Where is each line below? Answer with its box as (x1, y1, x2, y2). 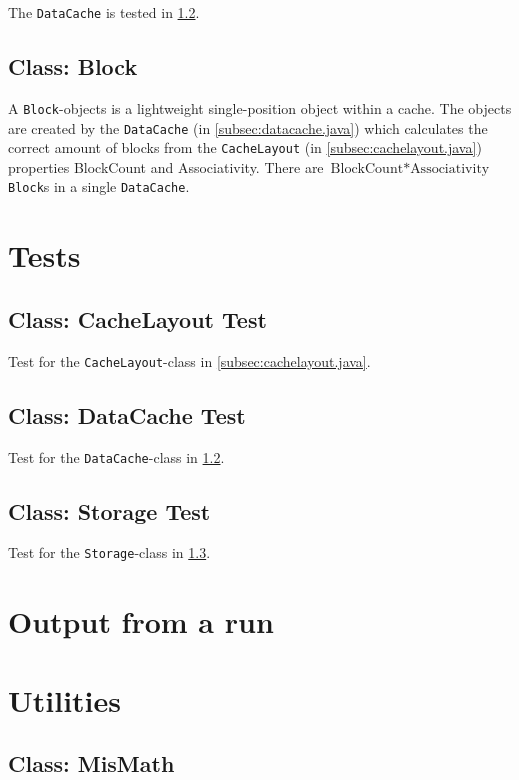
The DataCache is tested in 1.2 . (8, 2, 200, 22)
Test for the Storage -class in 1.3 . (8, 542, 211, 563)
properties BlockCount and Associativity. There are (8, 156, 324, 177)
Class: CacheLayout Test (8, 303, 267, 334)
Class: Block (8, 51, 138, 82)
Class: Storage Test (8, 495, 211, 526)
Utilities (8, 679, 122, 720)
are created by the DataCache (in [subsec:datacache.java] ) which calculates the (8, 117, 488, 138)
